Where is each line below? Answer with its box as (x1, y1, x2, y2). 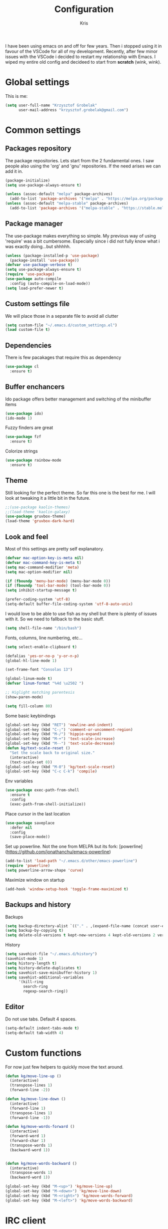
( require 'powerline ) (5, 863, 50, 868)
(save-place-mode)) (9, 835, 50, 840)
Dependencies (5, 341, 51, 349)
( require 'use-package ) (5, 272, 55, 277)
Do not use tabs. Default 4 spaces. (5, 1016, 76, 1022)
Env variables (5, 778, 33, 784)
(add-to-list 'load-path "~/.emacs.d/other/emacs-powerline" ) (5, 859, 137, 864)
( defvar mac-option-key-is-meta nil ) (5, 555, 84, 560)
